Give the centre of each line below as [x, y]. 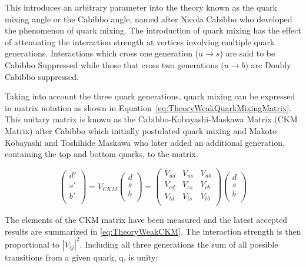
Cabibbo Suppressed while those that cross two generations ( [114, 64]
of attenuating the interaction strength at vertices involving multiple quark [140, 41]
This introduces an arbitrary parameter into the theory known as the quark [141, 7]
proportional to [32, 244]
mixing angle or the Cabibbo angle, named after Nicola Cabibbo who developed [149, 19]
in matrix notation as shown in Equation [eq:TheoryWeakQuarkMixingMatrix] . [148, 107]
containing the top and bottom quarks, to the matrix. [102, 154]
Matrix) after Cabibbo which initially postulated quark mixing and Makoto [141, 130]
